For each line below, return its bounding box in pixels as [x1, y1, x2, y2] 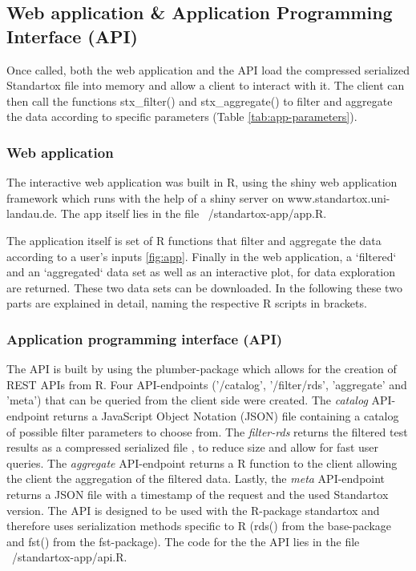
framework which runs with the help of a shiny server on [6, 189, 285, 206]
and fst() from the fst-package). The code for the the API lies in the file [6, 533, 360, 549]
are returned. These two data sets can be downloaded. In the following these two [6, 279, 402, 296]
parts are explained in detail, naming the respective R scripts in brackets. [6, 295, 367, 312]
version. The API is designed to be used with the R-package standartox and [6, 501, 380, 518]
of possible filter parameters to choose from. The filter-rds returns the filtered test [6, 423, 408, 440]
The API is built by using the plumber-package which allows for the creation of [6, 360, 397, 377]
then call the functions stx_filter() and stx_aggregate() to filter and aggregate [6, 92, 393, 109]
